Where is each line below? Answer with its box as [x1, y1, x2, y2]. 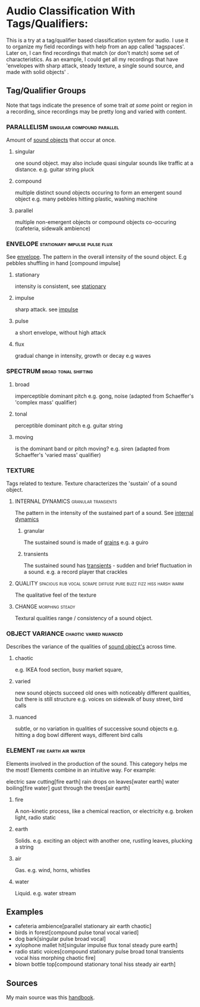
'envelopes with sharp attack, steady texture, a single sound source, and [6, 62, 185, 69]
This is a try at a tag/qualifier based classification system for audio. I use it [6, 36, 189, 44]
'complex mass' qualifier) [14, 398, 77, 406]
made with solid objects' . [6, 68, 70, 75]
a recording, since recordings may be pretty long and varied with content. [6, 108, 187, 115]
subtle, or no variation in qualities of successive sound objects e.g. [14, 725, 179, 732]
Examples [6, 907, 43, 917]
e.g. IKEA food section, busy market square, [14, 666, 123, 673]
